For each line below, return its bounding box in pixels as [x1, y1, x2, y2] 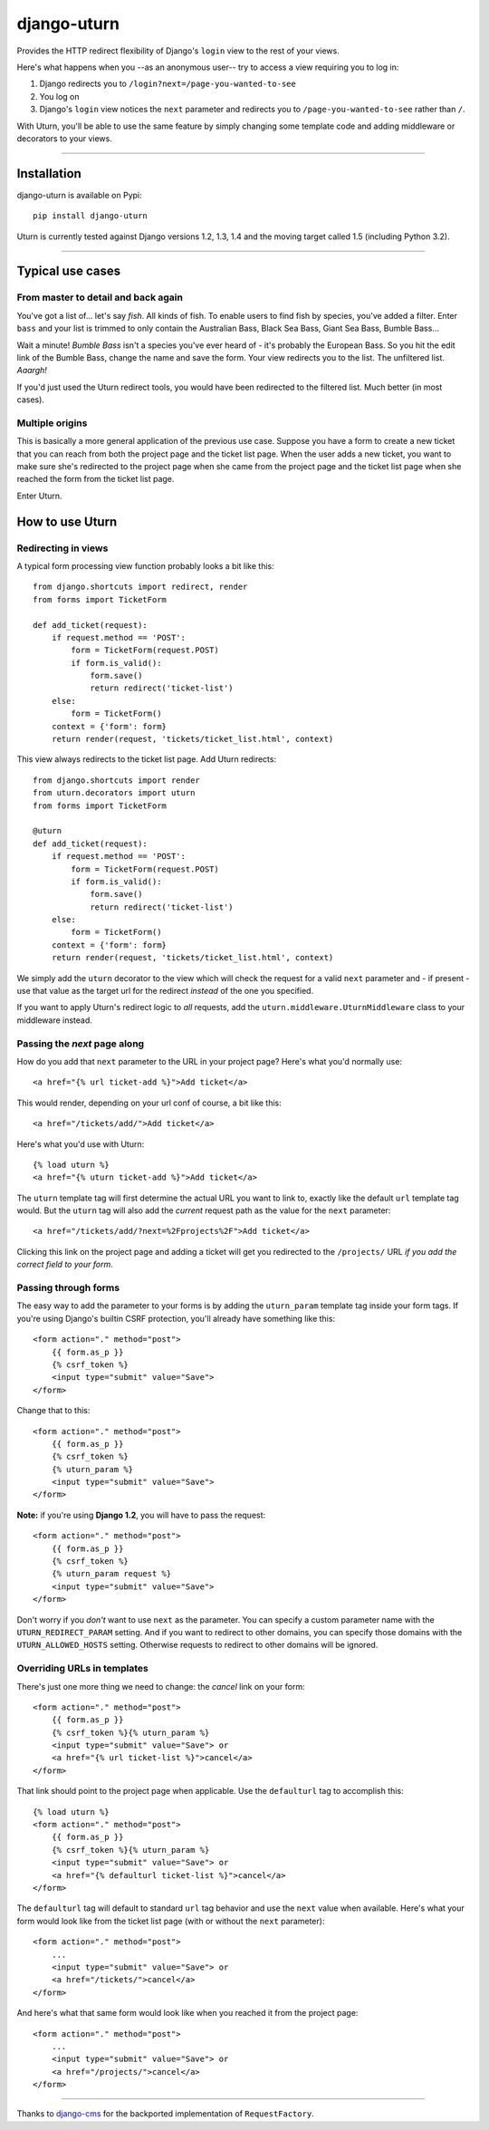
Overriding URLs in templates [16, 1663, 149, 1675]
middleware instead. [16, 1015, 92, 1026]
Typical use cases [16, 264, 121, 279]
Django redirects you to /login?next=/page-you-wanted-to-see [39, 78, 296, 90]
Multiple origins [16, 417, 88, 429]
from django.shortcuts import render [33, 775, 201, 785]
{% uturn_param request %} [51, 1568, 172, 1579]
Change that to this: [16, 1405, 91, 1416]
